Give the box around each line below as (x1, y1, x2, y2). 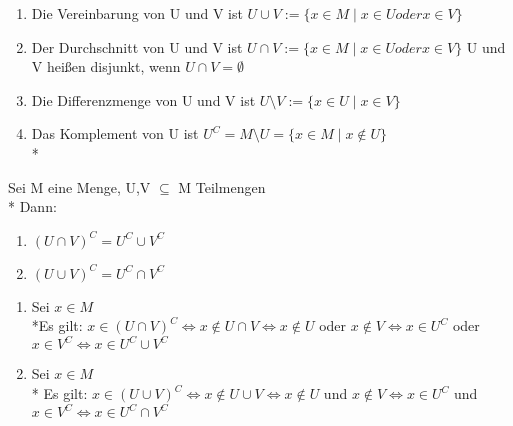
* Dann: (8, 196, 57, 217)
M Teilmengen (178, 176, 266, 197)
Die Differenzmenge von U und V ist (31, 89, 256, 110)
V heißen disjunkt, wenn (31, 56, 181, 77)
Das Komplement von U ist (31, 123, 199, 144)
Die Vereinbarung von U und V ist (31, 3, 243, 23)
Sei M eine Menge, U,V (8, 176, 151, 197)
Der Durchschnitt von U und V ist (31, 36, 243, 57)
